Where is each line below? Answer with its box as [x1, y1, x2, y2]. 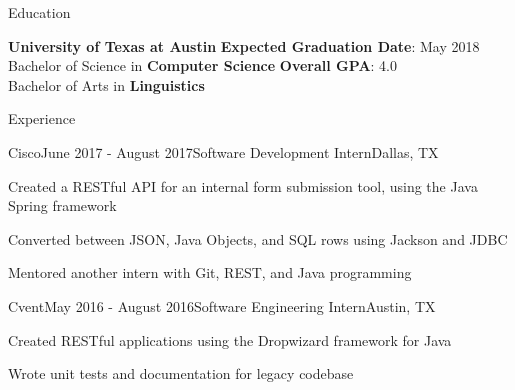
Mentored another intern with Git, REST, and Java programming [8, 262, 412, 283]
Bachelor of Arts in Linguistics [8, 74, 205, 95]
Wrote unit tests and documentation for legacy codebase [8, 363, 354, 384]
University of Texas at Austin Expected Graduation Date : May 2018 [8, 35, 480, 56]
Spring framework [8, 195, 117, 216]
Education [8, 2, 71, 22]
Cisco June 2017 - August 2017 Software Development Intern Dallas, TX [8, 141, 439, 162]
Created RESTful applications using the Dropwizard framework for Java [8, 329, 452, 350]
